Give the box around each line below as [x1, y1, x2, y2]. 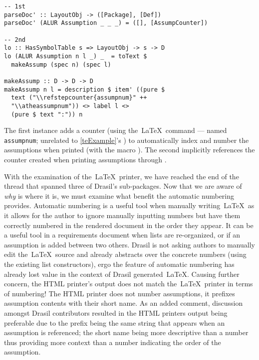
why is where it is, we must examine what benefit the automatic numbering [4, 190, 235, 201]
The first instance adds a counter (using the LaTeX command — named [4, 125, 227, 135]
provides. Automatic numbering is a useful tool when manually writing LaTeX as [4, 200, 255, 211]
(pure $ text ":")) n [11, 111, 83, 118]
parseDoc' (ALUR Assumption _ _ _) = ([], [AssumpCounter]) [4, 19, 208, 27]
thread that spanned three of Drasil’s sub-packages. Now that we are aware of [4, 181, 242, 191]
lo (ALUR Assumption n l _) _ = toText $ [4, 52, 147, 60]
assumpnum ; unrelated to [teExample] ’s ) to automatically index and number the [4, 134, 249, 145]
